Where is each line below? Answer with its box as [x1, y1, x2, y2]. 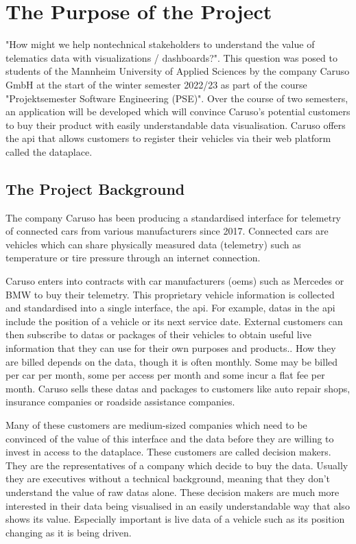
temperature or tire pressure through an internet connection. [5, 250, 261, 265]
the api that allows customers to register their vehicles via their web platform [5, 131, 331, 145]
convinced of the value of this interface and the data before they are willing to [5, 431, 334, 445]
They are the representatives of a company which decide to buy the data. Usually [5, 458, 348, 472]
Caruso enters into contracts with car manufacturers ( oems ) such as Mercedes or [5, 274, 344, 288]
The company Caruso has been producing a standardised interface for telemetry [5, 210, 342, 224]
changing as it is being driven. [5, 525, 132, 539]
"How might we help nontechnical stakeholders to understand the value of [5, 37, 315, 51]
